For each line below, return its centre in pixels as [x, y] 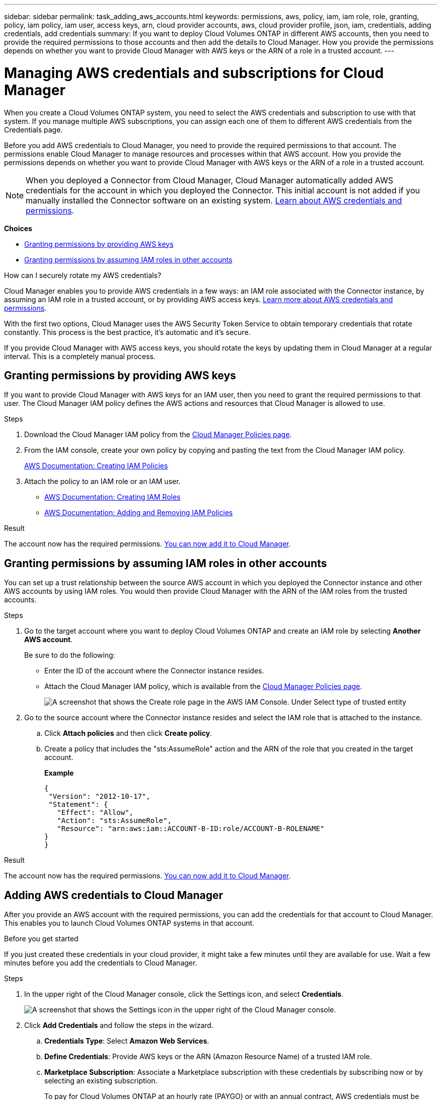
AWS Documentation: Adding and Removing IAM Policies [139, 513]
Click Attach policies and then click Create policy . [128, 733]
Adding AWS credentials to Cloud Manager [114, 895]
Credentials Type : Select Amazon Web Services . [127, 1041]
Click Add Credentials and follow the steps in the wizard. [119, 1025]
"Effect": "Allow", [95, 813]
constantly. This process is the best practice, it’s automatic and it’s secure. [127, 332]
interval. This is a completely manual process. [80, 356]
